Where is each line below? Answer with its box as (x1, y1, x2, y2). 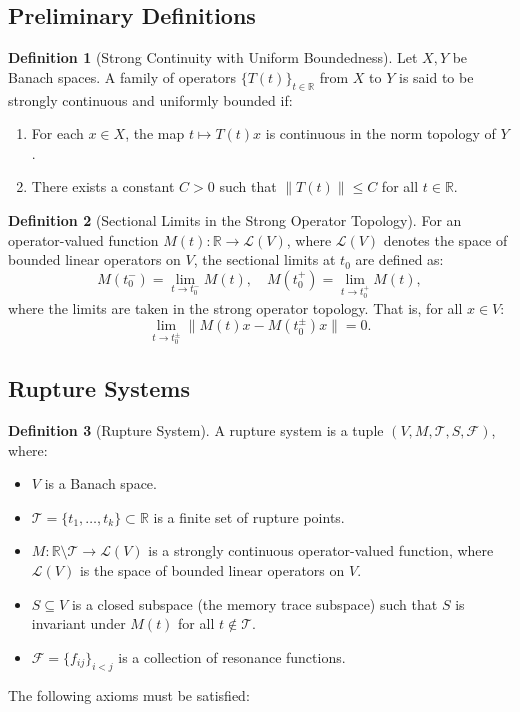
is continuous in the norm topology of (265, 123, 496, 144)
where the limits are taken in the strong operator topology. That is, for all (8, 297, 463, 318)
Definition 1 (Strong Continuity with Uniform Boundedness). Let (8, 47, 418, 68)
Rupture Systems (8, 373, 190, 404)
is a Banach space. (44, 473, 157, 494)
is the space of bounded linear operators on (79, 560, 345, 581)
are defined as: (355, 249, 444, 270)
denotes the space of (383, 229, 508, 250)
